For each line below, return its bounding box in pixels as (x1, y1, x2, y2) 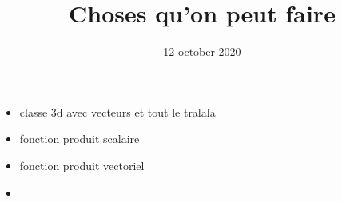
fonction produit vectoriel (19, 156, 145, 173)
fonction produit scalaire (19, 130, 140, 147)
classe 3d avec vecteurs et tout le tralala (19, 103, 216, 120)
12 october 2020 (163, 43, 241, 60)
